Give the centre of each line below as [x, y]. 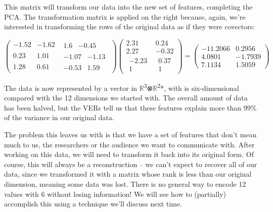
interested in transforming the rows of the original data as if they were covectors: [130, 26]
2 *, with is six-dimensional [198, 87]
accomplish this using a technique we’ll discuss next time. [93, 204]
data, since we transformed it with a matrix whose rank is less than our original [128, 174]
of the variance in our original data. [59, 117]
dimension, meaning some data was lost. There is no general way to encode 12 [125, 184]
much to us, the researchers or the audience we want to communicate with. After [129, 144]
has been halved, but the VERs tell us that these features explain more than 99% [130, 107]
